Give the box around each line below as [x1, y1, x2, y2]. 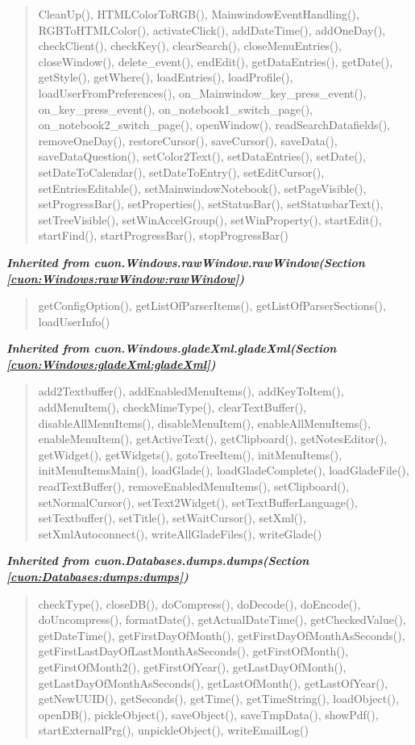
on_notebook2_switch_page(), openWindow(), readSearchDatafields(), [38, 116, 391, 133]
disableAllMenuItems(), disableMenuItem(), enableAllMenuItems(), [38, 414, 371, 431]
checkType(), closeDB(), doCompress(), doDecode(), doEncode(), [38, 595, 361, 612]
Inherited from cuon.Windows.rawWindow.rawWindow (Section [6, 253, 365, 270]
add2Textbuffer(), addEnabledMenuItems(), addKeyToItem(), [38, 383, 344, 400]
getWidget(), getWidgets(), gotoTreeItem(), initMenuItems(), [38, 446, 342, 462]
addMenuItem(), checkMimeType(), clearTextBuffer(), [38, 399, 307, 416]
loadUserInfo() [38, 312, 110, 329]
